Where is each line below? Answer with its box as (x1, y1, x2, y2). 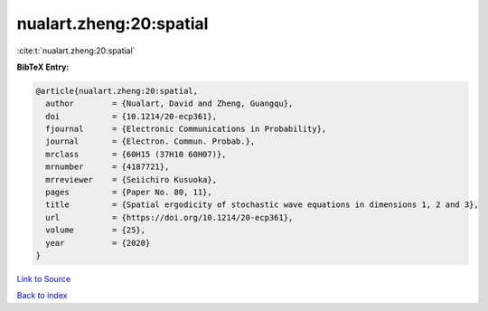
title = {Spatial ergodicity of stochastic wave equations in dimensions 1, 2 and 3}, (45, 200, 479, 210)
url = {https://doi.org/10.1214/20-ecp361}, (45, 212, 294, 222)
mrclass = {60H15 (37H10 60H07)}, (45, 149, 227, 159)
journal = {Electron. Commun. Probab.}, (45, 137, 256, 146)
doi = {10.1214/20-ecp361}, (45, 111, 217, 121)
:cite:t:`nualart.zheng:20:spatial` (16, 45, 136, 56)
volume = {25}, (45, 225, 146, 235)
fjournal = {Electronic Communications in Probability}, (45, 124, 327, 135)
